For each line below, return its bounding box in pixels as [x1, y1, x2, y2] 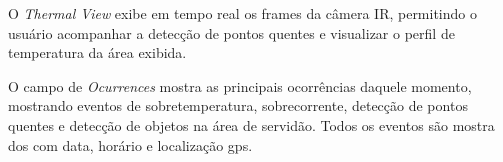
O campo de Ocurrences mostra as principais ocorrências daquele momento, [8, 75, 472, 96]
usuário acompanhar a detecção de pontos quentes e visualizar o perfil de [8, 22, 455, 43]
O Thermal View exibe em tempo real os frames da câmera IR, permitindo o [8, 3, 477, 23]
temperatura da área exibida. [8, 42, 187, 63]
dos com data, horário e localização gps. [8, 134, 253, 155]
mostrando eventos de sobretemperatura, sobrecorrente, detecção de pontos [8, 95, 468, 116]
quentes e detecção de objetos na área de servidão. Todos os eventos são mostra [8, 114, 495, 135]
